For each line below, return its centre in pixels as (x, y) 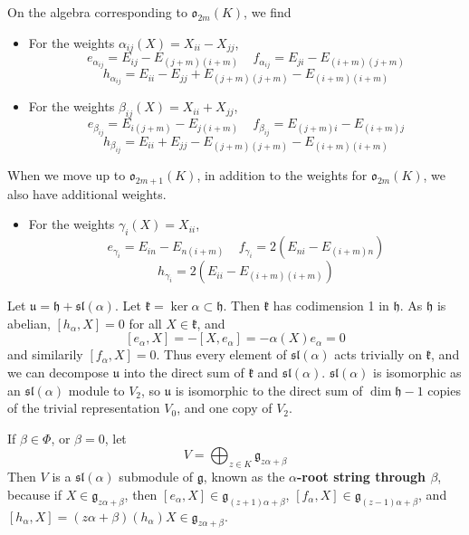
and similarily (45, 354)
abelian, (29, 323)
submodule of (156, 477)
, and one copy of (225, 408)
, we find (268, 12)
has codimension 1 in (331, 306)
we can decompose (58, 372)
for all (145, 323)
